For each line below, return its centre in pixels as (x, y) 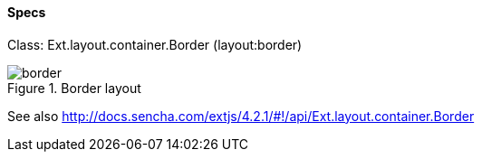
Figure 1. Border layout (74, 88)
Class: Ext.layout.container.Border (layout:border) (155, 44)
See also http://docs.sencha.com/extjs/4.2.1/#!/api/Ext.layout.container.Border (241, 116)
